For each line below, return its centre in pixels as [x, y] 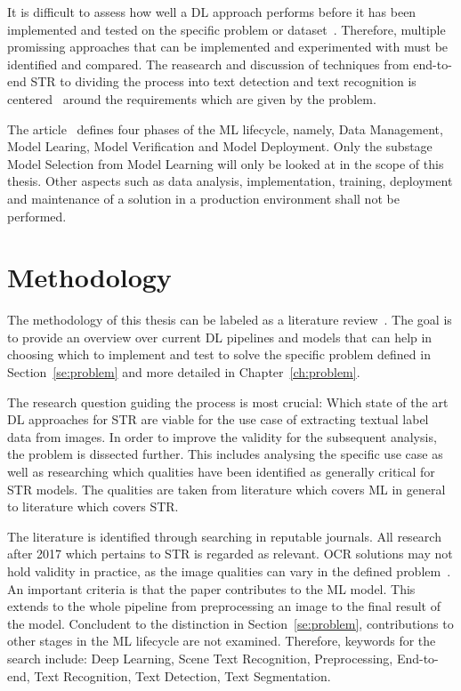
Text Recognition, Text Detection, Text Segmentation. [182, 675]
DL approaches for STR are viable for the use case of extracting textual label [218, 419]
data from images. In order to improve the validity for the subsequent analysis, [222, 436]
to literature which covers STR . [93, 506]
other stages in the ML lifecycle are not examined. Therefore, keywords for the [222, 641]
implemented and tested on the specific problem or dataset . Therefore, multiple [226, 29]
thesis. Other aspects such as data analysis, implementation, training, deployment [230, 181]
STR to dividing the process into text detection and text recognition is [223, 81]
